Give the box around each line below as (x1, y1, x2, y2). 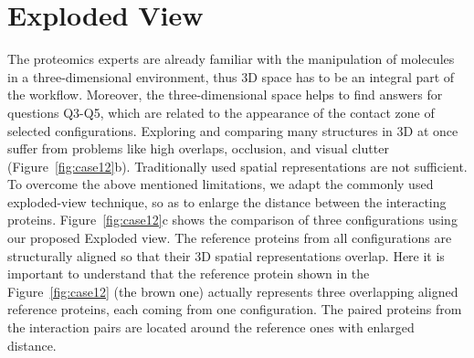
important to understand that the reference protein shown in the (7, 264, 370, 283)
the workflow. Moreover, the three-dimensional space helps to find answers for (7, 85, 443, 104)
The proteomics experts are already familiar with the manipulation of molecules (7, 49, 455, 68)
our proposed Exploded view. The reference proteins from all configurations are (7, 228, 452, 247)
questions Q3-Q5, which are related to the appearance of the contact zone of (7, 102, 435, 121)
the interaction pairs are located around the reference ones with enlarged (7, 318, 415, 337)
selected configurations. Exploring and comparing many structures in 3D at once (7, 121, 458, 140)
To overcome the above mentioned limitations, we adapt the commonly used (7, 174, 434, 194)
